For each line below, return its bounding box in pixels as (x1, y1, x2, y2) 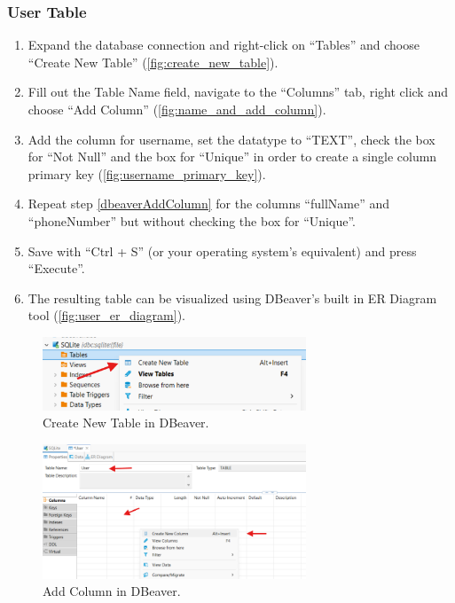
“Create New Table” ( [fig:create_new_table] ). (27, 52, 278, 71)
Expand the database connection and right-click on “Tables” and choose (27, 35, 420, 54)
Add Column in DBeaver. (43, 582, 181, 600)
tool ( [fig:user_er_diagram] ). (27, 306, 185, 325)
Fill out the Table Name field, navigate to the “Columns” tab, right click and (27, 82, 448, 101)
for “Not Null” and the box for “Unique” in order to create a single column (27, 147, 437, 166)
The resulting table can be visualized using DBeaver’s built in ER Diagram (27, 288, 437, 307)
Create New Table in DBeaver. (43, 413, 209, 432)
